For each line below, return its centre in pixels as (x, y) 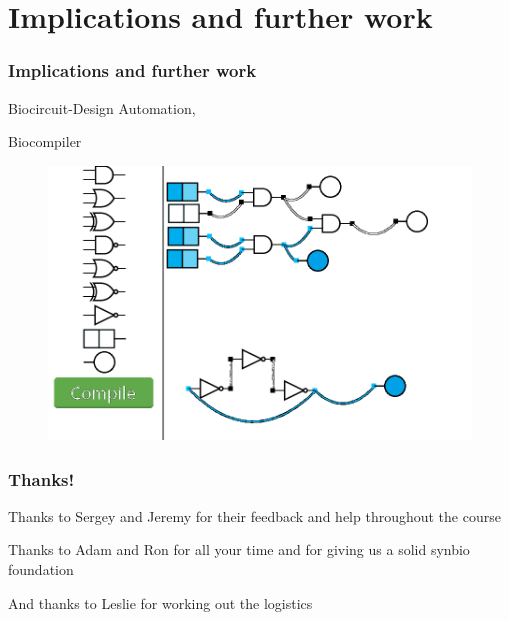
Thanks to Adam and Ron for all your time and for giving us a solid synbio (239, 549)
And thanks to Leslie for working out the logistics (160, 602)
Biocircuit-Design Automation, (102, 107)
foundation (41, 569)
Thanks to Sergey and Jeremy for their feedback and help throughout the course (254, 515)
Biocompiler (45, 141)
